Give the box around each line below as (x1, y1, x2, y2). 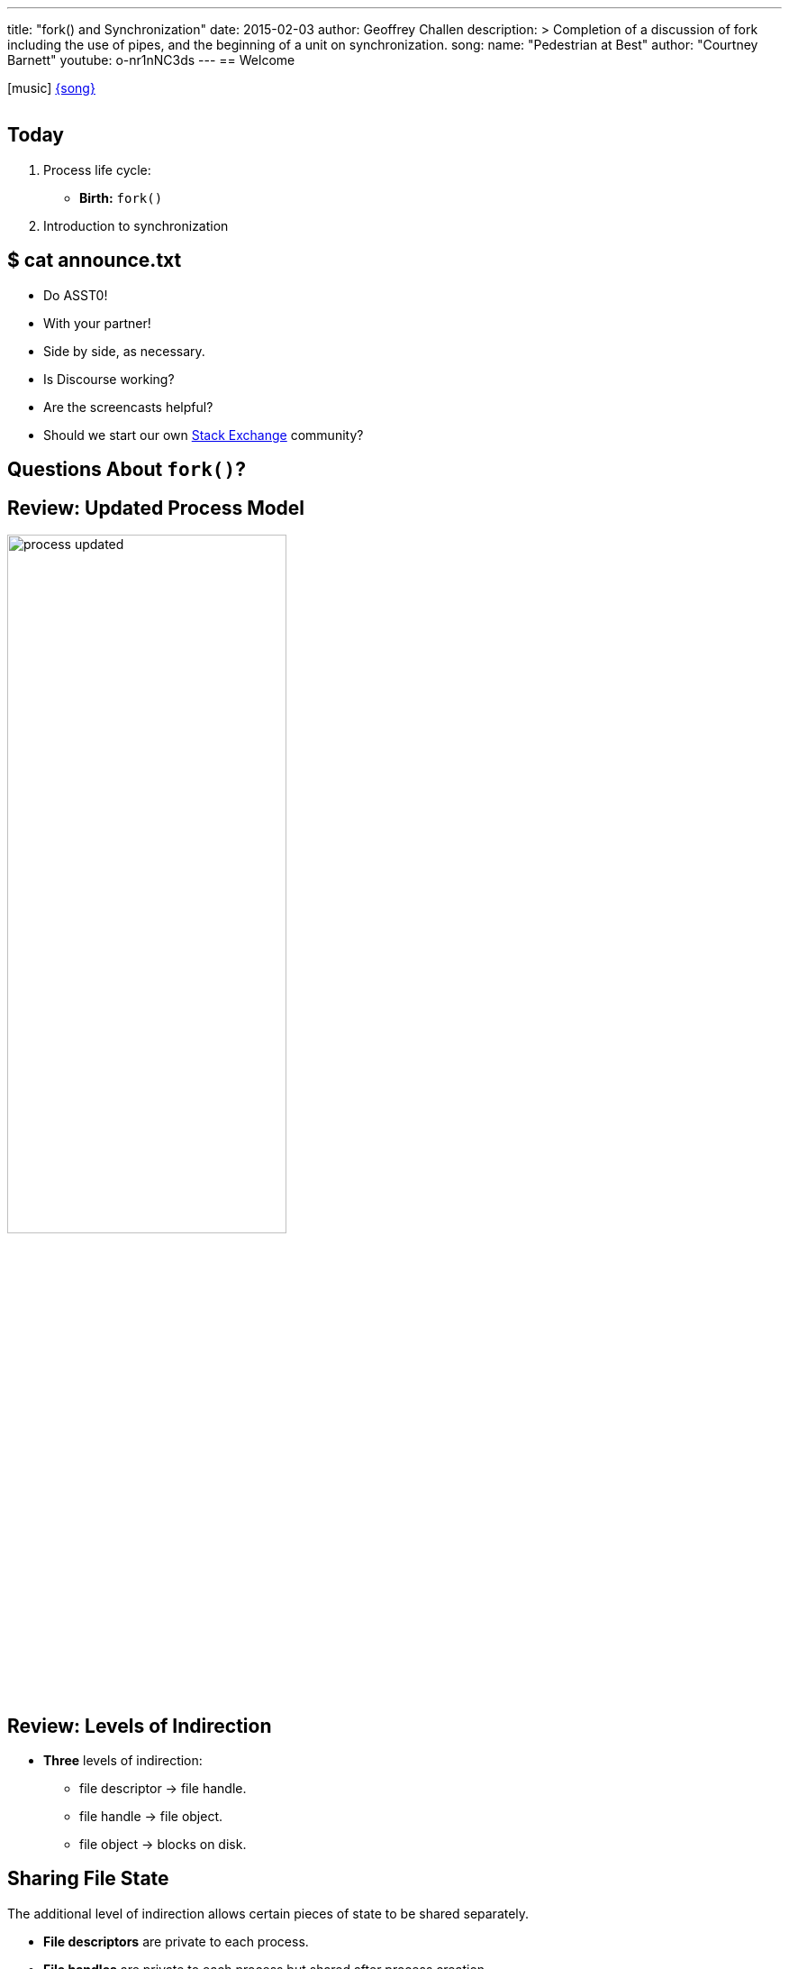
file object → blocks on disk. (79, 1836, 247, 1852)
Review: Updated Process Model (7, 496, 305, 519)
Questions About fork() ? (7, 458, 246, 481)
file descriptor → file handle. (79, 1780, 247, 1796)
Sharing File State (7, 1867, 169, 1891)
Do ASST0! (43, 287, 108, 303)
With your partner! (43, 315, 151, 331)
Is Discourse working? (43, 371, 175, 387)
